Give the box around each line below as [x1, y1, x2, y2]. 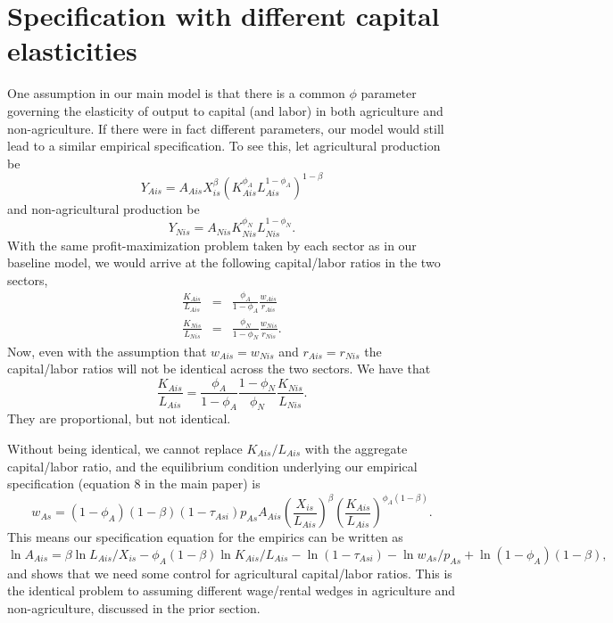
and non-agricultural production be [7, 199, 200, 217]
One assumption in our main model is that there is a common [7, 84, 345, 102]
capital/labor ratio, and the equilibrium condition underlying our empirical [7, 456, 418, 475]
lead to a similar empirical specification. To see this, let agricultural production [7, 136, 441, 155]
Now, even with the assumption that [7, 341, 207, 360]
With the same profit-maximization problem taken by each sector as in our [7, 235, 417, 254]
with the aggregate [304, 439, 408, 457]
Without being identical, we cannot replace [7, 439, 243, 457]
